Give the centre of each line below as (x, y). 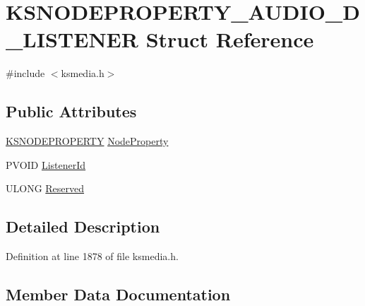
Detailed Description (83, 226)
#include (25, 73)
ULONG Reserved (45, 188)
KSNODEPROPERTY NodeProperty (87, 141)
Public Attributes (71, 111)
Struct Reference (230, 39)
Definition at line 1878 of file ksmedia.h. (92, 256)
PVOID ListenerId (46, 164)
